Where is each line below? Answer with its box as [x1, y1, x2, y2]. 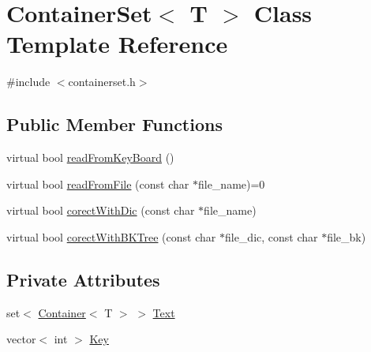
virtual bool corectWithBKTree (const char [6, 228, 216, 245]
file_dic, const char [224, 228, 318, 245]
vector [6, 331, 36, 347]
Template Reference [6, 28, 228, 60]
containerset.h [68, 73, 136, 90]
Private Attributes [6, 267, 160, 291]
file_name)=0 [197, 175, 265, 192]
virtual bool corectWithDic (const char [6, 202, 195, 219]
